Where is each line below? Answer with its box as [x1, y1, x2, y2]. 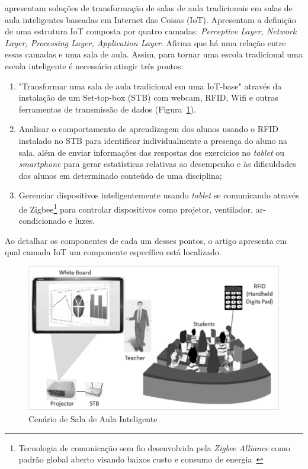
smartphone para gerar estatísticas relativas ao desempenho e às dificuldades [18, 158, 296, 170]
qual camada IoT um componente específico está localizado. [5, 246, 222, 258]
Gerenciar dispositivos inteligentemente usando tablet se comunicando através [18, 189, 299, 201]
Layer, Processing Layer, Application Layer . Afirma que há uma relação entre [5, 36, 286, 49]
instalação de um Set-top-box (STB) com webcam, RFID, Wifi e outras [18, 91, 278, 104]
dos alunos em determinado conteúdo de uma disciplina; [18, 169, 222, 181]
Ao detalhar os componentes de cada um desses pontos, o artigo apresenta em [5, 234, 287, 246]
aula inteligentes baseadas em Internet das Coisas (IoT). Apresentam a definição [5, 13, 296, 25]
